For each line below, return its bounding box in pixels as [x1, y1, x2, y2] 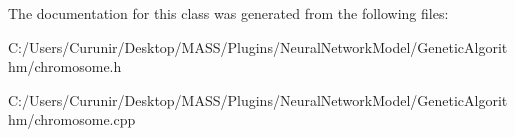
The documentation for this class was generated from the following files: [8, 3, 449, 23]
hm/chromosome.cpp [8, 109, 136, 130]
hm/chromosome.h [8, 56, 122, 77]
